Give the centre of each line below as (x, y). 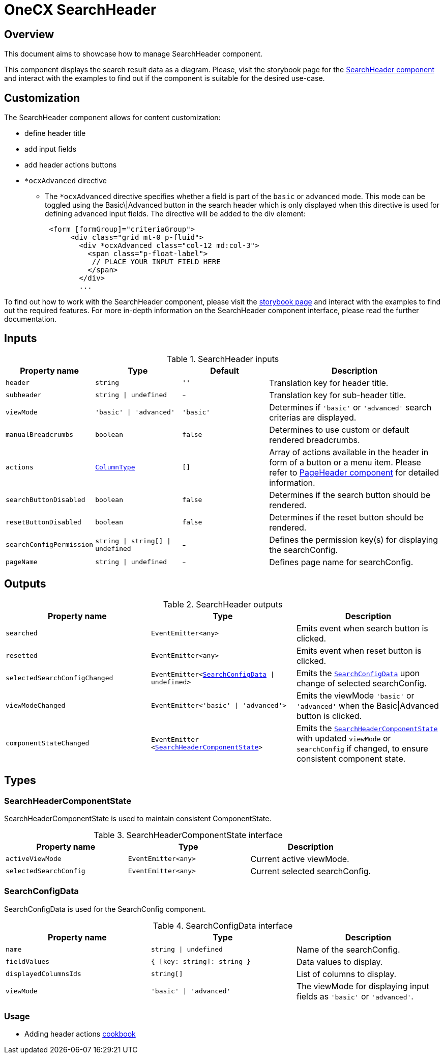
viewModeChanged (36, 706)
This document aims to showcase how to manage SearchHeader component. (134, 54)
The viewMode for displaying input (363, 986)
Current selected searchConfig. (311, 871)
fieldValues (28, 962)
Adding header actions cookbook (80, 1034)
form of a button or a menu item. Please (345, 462)
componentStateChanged (48, 743)
